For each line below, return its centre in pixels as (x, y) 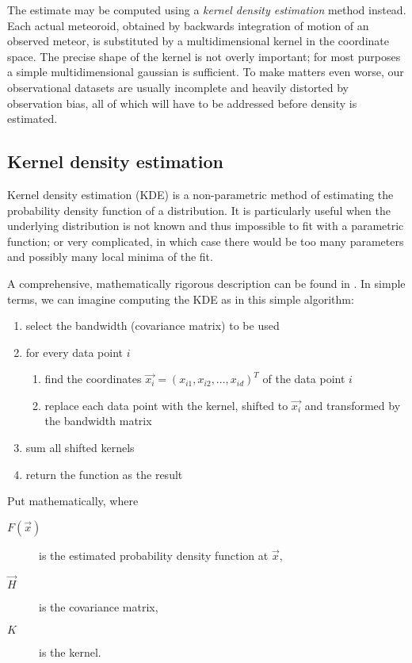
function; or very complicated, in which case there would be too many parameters (206, 241)
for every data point (74, 352)
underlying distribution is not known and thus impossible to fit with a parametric (206, 226)
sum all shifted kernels (80, 448)
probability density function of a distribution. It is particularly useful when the (199, 210)
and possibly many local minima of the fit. (110, 257)
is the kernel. (70, 652)
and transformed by (353, 405)
